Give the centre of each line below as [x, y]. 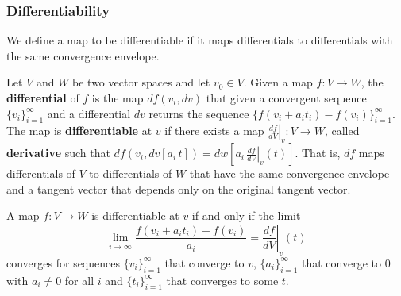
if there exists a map [214, 131]
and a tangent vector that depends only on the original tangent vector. [179, 188]
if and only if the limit [246, 215]
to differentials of [131, 173]
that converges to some [222, 280]
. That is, [318, 153]
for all [79, 280]
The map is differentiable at [79, 131]
